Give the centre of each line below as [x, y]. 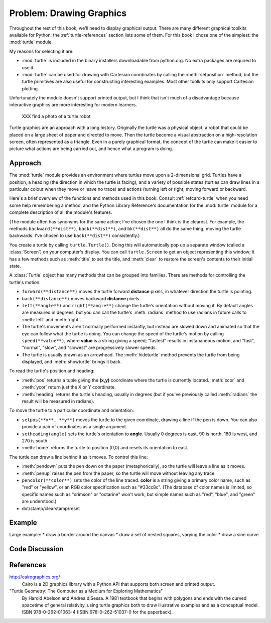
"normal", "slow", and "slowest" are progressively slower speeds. [89, 348]
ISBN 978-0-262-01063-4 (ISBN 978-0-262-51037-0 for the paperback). [97, 612]
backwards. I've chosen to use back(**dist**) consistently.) [75, 235]
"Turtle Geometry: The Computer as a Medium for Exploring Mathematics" [86, 591]
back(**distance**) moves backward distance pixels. [81, 298]
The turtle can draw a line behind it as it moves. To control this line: [79, 457]
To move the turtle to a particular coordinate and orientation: [72, 410]
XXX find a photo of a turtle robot [56, 116]
